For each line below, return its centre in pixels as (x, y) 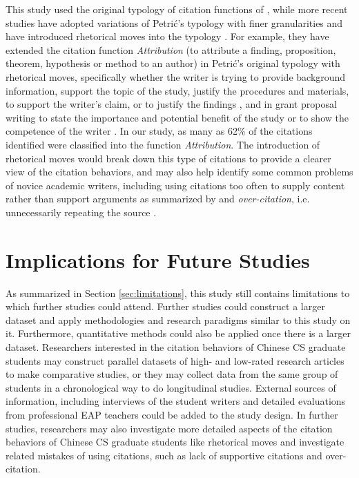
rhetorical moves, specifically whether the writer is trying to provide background (176, 76)
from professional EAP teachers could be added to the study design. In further (172, 414)
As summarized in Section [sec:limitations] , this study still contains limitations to (178, 293)
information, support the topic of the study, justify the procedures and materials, (177, 90)
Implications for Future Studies (158, 259)
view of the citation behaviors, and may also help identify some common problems (179, 172)
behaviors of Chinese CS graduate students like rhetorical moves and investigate (175, 442)
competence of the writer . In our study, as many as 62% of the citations (159, 131)
